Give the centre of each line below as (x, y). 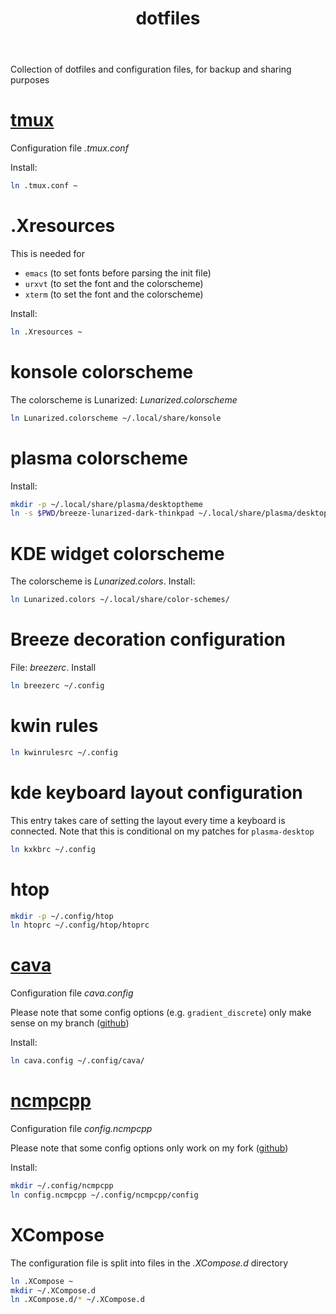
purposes (30, 80)
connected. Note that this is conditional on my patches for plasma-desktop (162, 831)
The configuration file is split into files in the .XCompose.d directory (149, 1263)
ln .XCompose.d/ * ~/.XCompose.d (77, 1300)
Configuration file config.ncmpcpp (81, 1128)
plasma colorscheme (99, 458)
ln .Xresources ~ (46, 332)
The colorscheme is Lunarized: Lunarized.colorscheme (124, 399)
